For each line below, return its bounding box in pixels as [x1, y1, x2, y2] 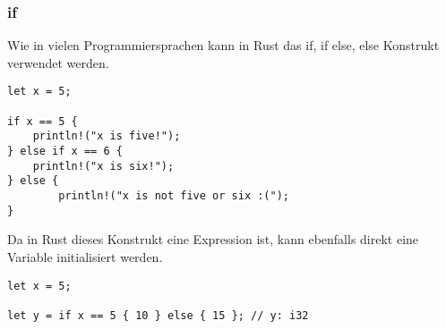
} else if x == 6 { [7, 145, 123, 158]
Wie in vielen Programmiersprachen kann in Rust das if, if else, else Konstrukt [7, 36, 440, 55]
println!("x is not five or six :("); [58, 190, 289, 202]
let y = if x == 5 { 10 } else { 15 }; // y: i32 [7, 308, 309, 322]
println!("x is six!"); [32, 159, 175, 173]
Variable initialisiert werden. [7, 247, 163, 266]
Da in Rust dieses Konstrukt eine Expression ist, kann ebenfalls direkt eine [7, 230, 419, 249]
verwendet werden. [7, 53, 109, 72]
